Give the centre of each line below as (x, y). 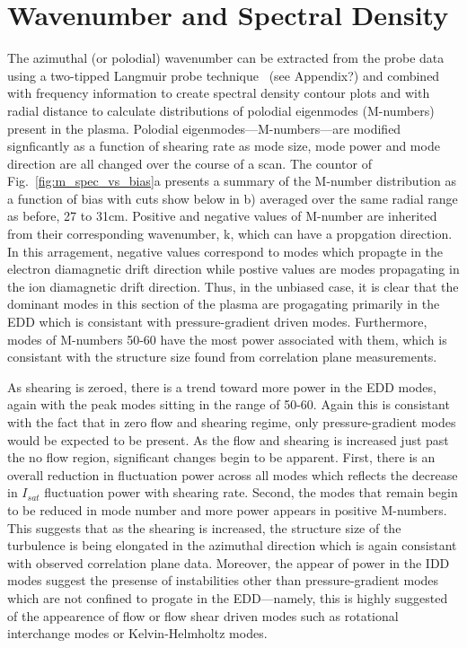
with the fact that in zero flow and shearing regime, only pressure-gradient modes (232, 422)
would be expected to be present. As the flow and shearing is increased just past (228, 439)
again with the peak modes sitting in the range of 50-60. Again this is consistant (229, 404)
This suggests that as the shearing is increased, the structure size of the (204, 527)
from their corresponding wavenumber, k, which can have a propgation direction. (230, 234)
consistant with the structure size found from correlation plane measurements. (222, 357)
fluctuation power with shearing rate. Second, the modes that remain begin (251, 492)
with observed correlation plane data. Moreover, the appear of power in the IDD (229, 562)
